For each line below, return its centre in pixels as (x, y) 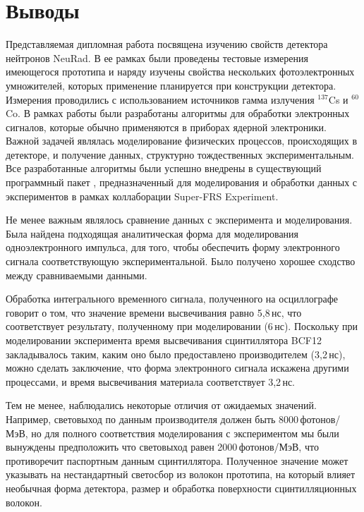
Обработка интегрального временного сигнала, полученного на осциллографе (172, 299)
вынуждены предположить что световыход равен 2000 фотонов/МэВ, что (162, 447)
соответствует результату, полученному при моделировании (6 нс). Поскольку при (182, 326)
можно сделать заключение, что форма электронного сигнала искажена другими (177, 368)
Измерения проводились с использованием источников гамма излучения (160, 99)
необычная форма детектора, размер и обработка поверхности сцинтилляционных (181, 488)
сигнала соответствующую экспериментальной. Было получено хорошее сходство (181, 261)
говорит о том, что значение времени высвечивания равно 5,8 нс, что (154, 312)
